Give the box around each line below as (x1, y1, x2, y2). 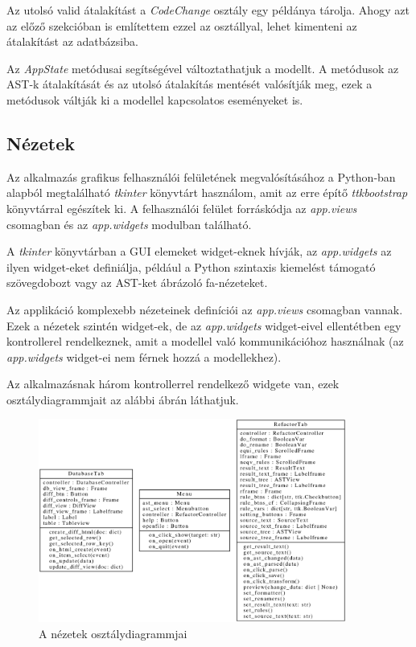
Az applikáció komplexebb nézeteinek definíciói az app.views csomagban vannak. (6, 301, 403, 317)
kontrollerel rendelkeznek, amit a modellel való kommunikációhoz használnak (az (6, 333, 404, 350)
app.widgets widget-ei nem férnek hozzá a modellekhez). (6, 348, 282, 365)
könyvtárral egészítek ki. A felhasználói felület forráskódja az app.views (6, 199, 357, 216)
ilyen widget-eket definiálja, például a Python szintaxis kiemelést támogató (6, 258, 376, 275)
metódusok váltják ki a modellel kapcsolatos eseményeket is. (6, 91, 303, 108)
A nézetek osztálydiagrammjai (39, 624, 187, 641)
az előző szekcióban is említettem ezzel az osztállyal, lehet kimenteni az (6, 17, 357, 34)
